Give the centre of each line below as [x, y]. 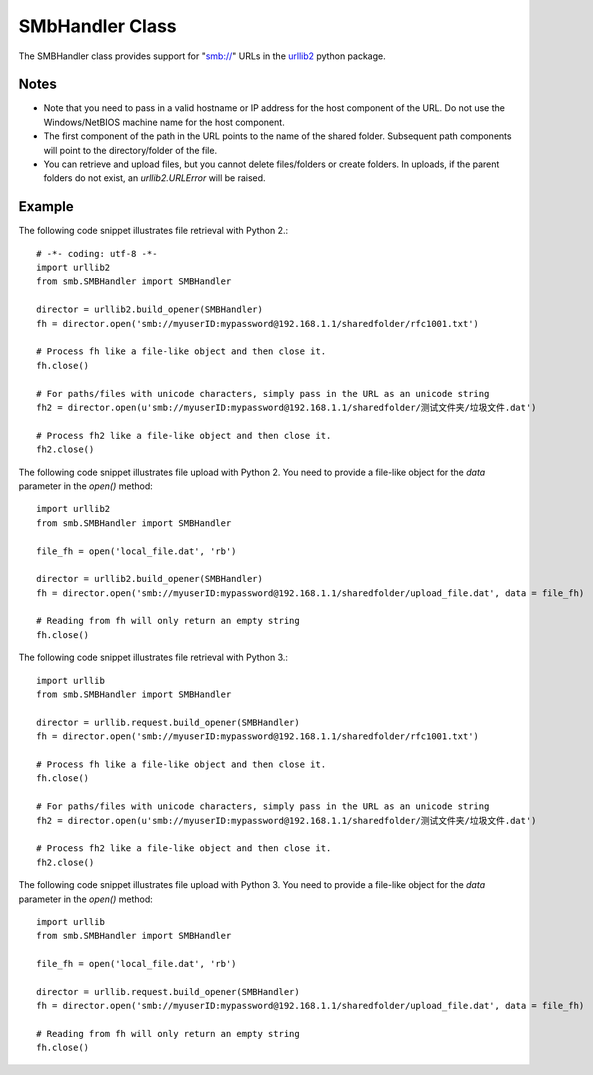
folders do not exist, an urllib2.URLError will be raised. [154, 178]
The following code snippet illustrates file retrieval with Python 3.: [153, 657]
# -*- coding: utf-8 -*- [97, 253]
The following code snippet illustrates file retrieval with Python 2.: [153, 231]
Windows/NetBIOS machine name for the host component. [164, 122]
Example [46, 206]
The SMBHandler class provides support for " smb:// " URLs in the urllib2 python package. [202, 56]
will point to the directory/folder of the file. [130, 150]
